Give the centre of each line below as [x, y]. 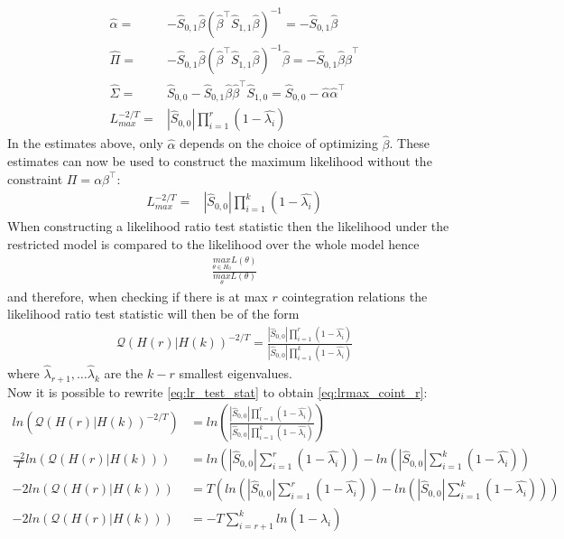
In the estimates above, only [85, 143]
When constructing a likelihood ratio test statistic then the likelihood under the [228, 226]
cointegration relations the [355, 296]
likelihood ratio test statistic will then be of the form [153, 314]
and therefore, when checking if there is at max [138, 296]
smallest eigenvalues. [236, 372]
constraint [35, 178]
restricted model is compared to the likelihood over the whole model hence [213, 243]
